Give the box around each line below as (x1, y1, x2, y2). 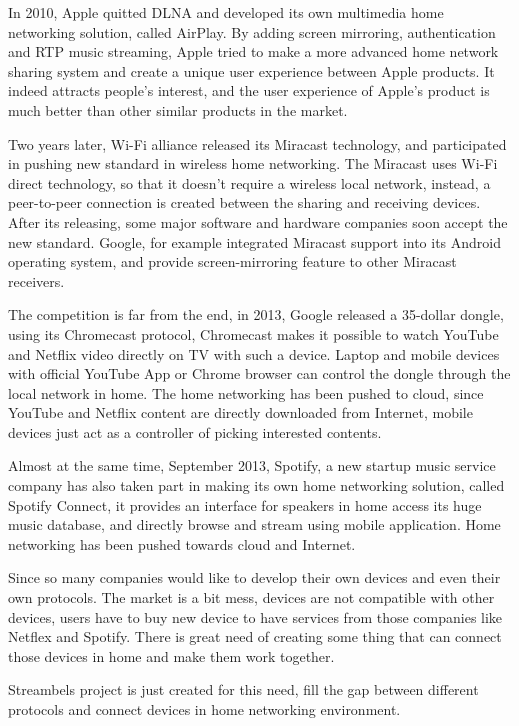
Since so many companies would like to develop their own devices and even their (8, 567, 501, 588)
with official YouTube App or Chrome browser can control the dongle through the (8, 363, 511, 384)
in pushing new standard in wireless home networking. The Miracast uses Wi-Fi (8, 153, 498, 174)
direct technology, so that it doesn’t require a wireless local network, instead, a (8, 172, 491, 193)
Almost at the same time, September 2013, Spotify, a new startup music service (8, 455, 496, 476)
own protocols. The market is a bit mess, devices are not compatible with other (8, 587, 495, 608)
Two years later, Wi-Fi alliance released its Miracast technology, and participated (8, 133, 507, 154)
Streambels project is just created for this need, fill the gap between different (8, 679, 479, 700)
